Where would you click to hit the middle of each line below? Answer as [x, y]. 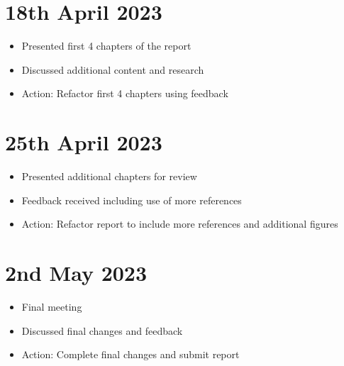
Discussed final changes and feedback [102, 330]
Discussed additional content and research [113, 69]
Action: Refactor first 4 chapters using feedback [125, 93]
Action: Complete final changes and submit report [131, 354]
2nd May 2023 [76, 272]
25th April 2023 [84, 142]
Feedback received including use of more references [132, 200]
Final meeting [52, 306]
